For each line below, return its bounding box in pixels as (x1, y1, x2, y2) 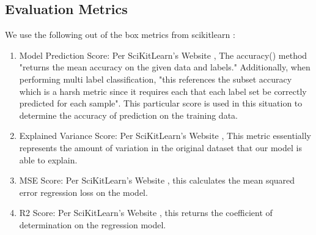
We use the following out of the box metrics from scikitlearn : (5, 28, 235, 41)
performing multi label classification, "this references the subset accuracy (19, 72, 292, 85)
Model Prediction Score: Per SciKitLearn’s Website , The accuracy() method (19, 48, 307, 61)
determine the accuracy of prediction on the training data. (19, 108, 238, 121)
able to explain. (19, 153, 78, 166)
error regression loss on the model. (19, 185, 148, 198)
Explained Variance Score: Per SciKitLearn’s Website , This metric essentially (19, 129, 311, 142)
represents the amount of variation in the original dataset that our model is (19, 141, 302, 154)
